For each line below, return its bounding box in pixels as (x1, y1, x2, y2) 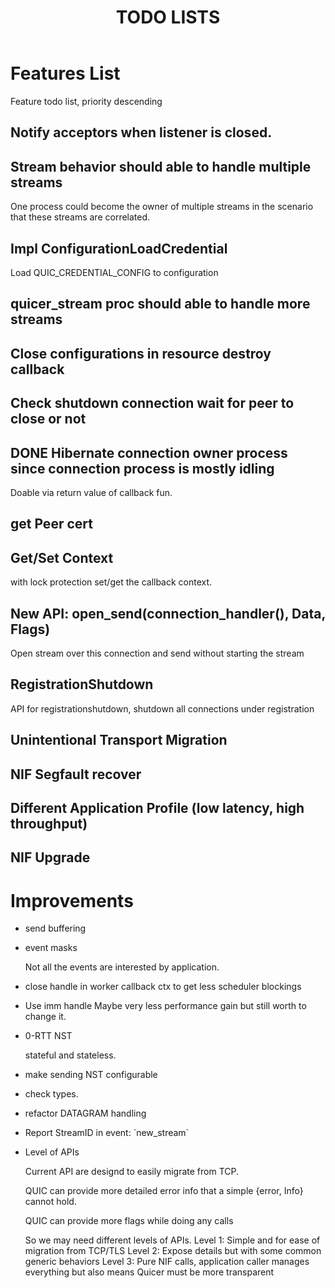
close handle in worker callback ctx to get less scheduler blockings (24, 981, 302, 993)
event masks (24, 942, 78, 954)
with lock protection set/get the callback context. (10, 576, 213, 588)
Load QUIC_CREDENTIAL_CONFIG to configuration (10, 266, 219, 278)
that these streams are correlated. (10, 211, 151, 223)
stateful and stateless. (24, 1049, 117, 1061)
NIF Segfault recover (10, 766, 142, 783)
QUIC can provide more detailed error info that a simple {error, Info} (24, 1185, 304, 1197)
